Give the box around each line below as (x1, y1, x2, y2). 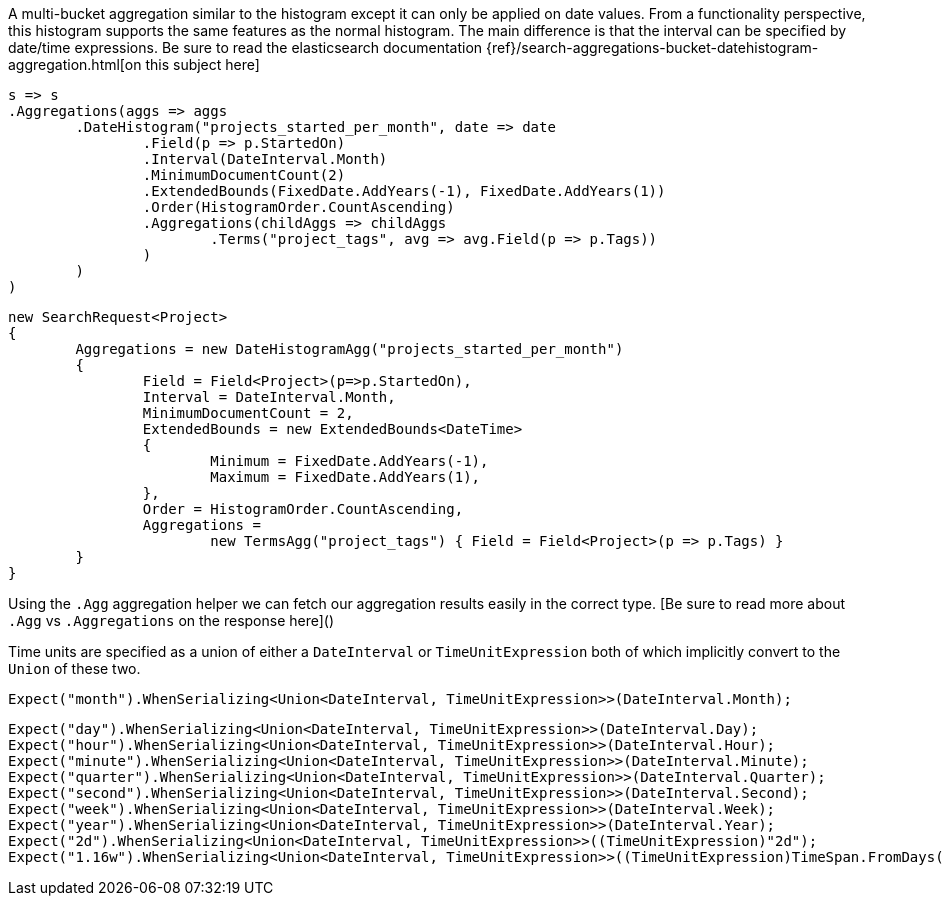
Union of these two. (8, 660, 141, 677)
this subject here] (145, 56, 260, 73)
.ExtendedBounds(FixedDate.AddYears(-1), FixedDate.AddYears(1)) (142, 183, 666, 199)
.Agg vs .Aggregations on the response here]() (8, 612, 335, 629)
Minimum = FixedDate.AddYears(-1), (210, 453, 489, 469)
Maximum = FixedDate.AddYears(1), (210, 469, 481, 485)
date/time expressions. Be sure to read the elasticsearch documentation (8, 39, 483, 56)
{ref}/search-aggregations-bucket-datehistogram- (485, 39, 819, 56)
